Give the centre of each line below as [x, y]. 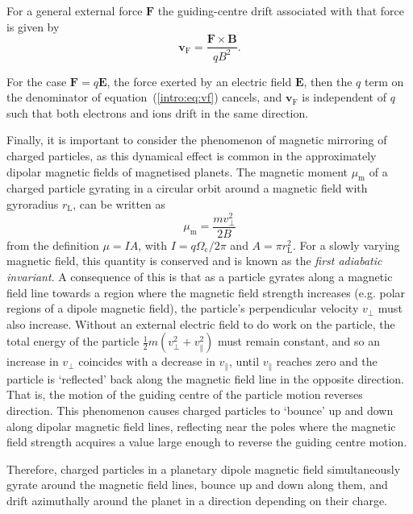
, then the [328, 81]
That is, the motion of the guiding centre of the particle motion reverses [185, 394]
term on [384, 81]
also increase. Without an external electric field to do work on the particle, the [201, 323]
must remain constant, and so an [299, 341]
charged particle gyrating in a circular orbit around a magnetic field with [187, 188]
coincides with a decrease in [147, 361]
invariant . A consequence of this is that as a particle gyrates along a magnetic [200, 276]
